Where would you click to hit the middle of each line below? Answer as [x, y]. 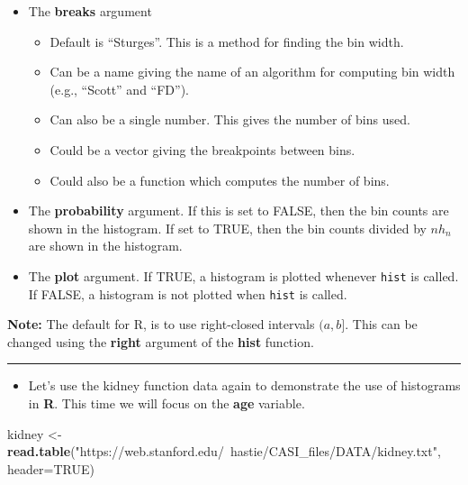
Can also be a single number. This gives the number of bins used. [230, 119]
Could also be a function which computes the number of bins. [220, 180]
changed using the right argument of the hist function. [161, 341]
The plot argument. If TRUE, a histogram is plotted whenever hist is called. [243, 275]
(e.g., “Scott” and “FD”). [119, 89]
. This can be [381, 324]
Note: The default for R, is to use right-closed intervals [161, 324]
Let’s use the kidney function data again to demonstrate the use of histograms [244, 385]
